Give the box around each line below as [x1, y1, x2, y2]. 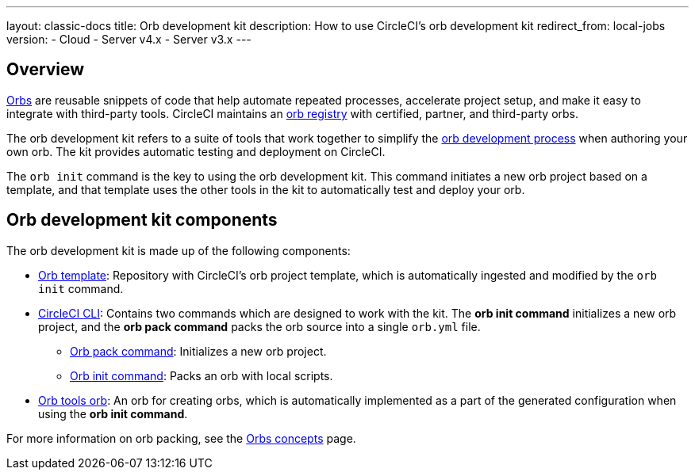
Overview [6, 59, 85, 80]
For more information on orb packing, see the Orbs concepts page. [6, 431, 356, 445]
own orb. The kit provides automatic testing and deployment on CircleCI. [6, 144, 386, 158]
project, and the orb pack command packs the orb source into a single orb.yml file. [38, 319, 481, 333]
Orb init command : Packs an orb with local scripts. [70, 368, 333, 383]
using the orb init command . [38, 406, 188, 421]
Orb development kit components [6, 210, 278, 230]
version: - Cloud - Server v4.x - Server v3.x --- [6, 32, 252, 46]
